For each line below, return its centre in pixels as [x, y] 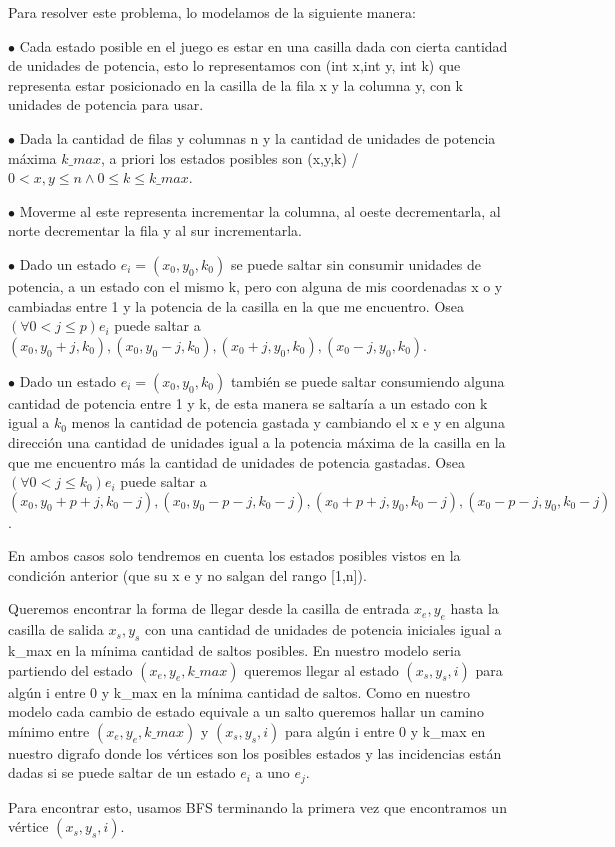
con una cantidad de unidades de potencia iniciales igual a [323, 629]
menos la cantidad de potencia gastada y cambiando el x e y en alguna [288, 422]
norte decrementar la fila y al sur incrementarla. [155, 230]
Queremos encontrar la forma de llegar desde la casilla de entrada [209, 608]
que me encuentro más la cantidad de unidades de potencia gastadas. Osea [236, 461]
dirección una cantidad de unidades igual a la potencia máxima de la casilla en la [257, 441]
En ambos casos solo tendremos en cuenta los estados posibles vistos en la [234, 555]
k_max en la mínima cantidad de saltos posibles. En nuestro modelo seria [234, 650]
